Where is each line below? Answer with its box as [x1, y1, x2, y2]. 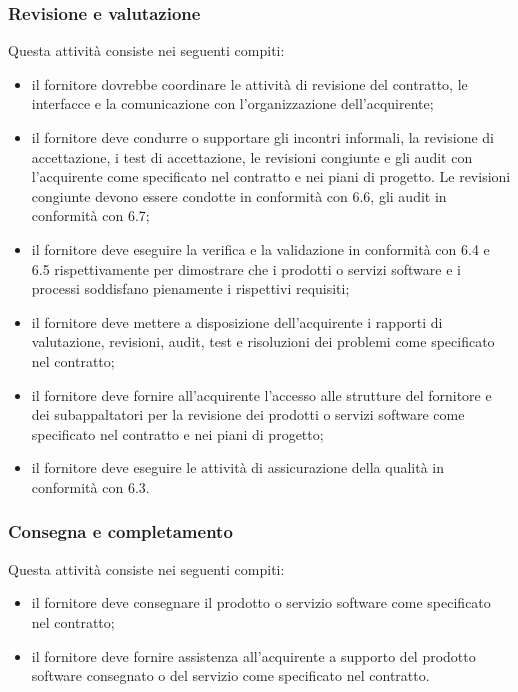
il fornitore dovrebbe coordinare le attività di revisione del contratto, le [31, 73, 468, 94]
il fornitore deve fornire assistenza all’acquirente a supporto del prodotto [31, 645, 476, 666]
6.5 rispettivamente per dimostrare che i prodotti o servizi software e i [31, 258, 461, 279]
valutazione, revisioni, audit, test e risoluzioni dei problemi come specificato [31, 331, 495, 352]
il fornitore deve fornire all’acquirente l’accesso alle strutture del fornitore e [31, 384, 492, 405]
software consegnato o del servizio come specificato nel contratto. [31, 665, 430, 686]
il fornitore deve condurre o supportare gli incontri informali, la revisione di [31, 127, 494, 147]
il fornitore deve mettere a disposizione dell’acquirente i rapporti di [31, 311, 443, 332]
